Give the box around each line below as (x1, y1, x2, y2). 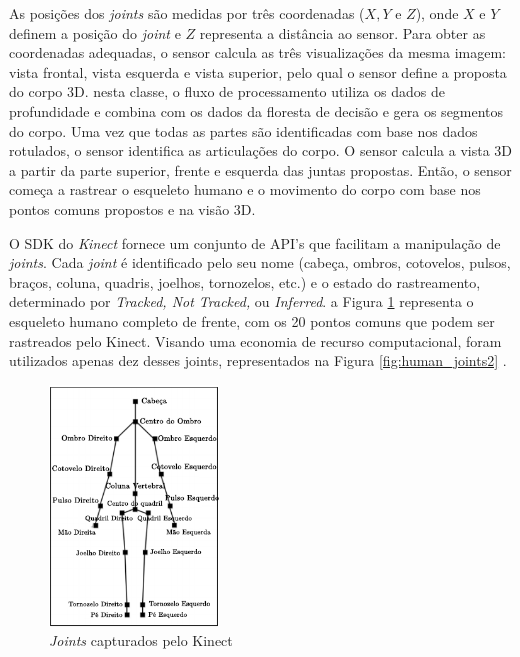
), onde (415, 3, 459, 23)
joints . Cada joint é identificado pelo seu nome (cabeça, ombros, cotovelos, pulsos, (9, 252, 511, 273)
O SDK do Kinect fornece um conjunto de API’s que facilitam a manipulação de (9, 232, 501, 253)
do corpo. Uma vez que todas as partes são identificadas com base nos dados (9, 120, 478, 141)
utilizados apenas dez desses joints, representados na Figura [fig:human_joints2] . (9, 350, 507, 371)
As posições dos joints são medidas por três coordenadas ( (9, 3, 365, 23)
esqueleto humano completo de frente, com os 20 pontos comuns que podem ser (9, 310, 495, 331)
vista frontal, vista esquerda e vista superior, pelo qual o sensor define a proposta (9, 61, 507, 82)
